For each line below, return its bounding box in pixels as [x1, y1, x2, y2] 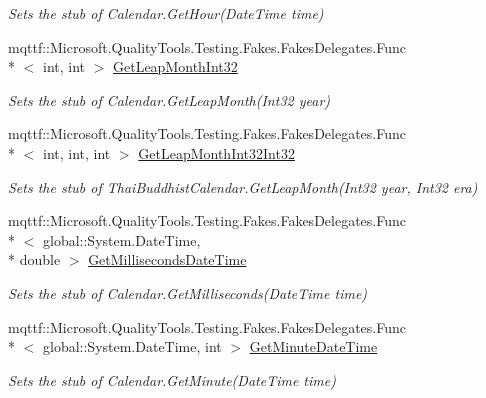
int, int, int [42, 142, 111, 163]
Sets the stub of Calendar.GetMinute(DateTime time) [8, 369, 336, 390]
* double [8, 249, 61, 270]
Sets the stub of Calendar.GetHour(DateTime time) [8, 3, 324, 23]
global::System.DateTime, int [42, 336, 222, 357]
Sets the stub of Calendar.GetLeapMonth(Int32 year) [8, 89, 331, 110]
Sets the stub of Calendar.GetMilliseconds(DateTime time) [8, 282, 368, 303]
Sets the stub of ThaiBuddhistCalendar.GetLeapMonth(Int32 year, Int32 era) [8, 176, 478, 197]
